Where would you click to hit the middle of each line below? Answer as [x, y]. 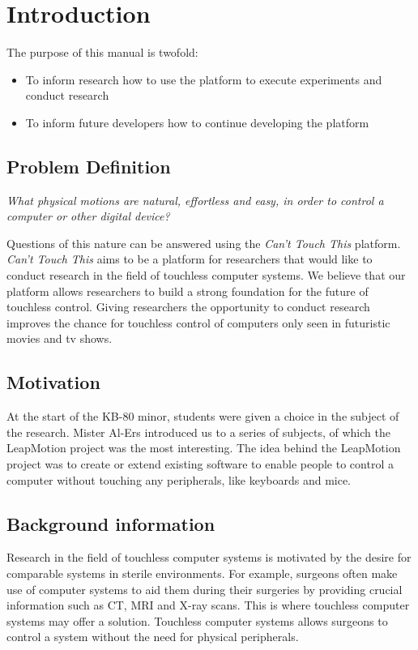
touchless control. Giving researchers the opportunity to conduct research [188, 307]
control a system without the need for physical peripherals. [153, 637]
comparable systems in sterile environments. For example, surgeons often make [202, 573]
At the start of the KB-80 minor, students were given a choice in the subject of [203, 416]
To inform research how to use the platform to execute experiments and [204, 79]
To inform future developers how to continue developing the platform [197, 122]
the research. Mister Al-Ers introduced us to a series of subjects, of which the [198, 432]
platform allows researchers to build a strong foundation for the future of [188, 291]
